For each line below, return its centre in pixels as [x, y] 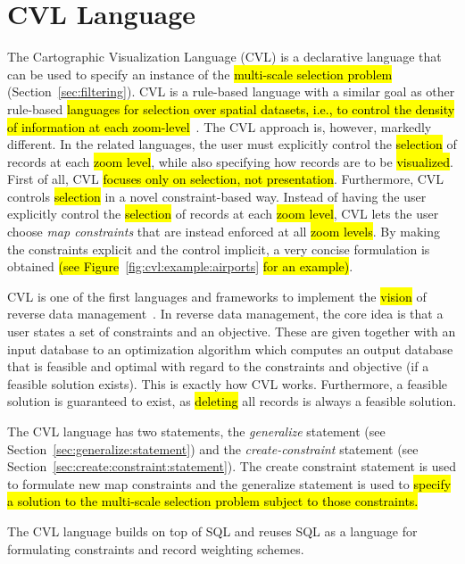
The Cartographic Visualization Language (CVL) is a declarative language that [224, 57]
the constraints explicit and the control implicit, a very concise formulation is [219, 249]
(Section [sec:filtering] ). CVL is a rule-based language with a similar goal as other [231, 91]
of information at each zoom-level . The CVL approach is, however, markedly [220, 126]
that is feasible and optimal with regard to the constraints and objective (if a [218, 366]
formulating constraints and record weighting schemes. [156, 548]
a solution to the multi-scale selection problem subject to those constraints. [213, 501]
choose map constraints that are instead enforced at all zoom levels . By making [224, 232]
